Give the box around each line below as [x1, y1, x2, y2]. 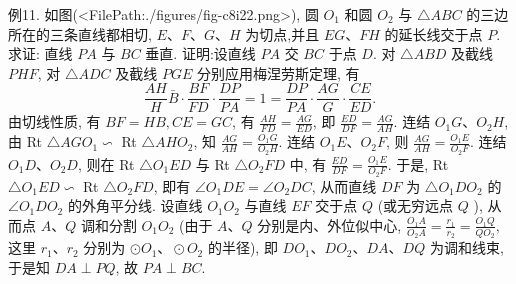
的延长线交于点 [384, 23, 483, 44]
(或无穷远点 [377, 195, 454, 216]
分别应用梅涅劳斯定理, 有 [196, 62, 360, 83]
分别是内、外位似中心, [257, 214, 402, 235]
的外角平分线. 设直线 [67, 195, 203, 216]
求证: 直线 [8, 43, 73, 64]
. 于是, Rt [387, 153, 449, 174]
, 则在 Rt [77, 153, 135, 174]
